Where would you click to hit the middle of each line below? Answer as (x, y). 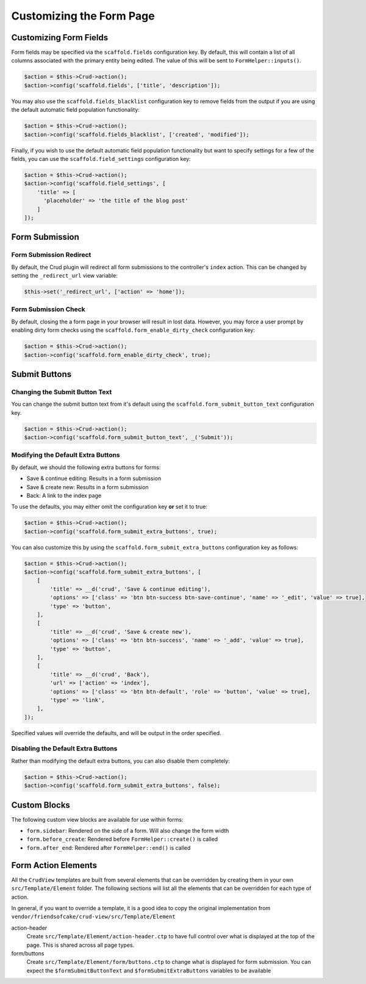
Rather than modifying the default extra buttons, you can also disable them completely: (120, 761)
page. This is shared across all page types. (81, 945)
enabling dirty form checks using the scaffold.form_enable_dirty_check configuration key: (133, 330)
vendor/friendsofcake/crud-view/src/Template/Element (93, 917)
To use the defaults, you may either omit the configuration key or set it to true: (109, 507)
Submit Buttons (41, 374)
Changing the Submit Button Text (62, 392)
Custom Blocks (41, 805)
